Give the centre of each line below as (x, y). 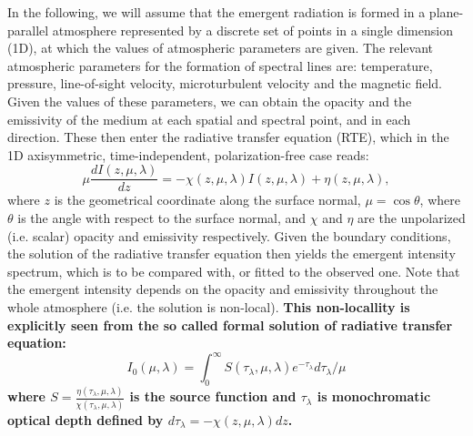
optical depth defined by (86, 419)
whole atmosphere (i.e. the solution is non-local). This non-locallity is (209, 306)
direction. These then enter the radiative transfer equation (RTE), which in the (228, 137)
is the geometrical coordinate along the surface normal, (207, 200)
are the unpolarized (412, 218)
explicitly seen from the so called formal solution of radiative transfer (230, 324)
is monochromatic (374, 396)
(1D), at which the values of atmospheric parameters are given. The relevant (221, 48)
